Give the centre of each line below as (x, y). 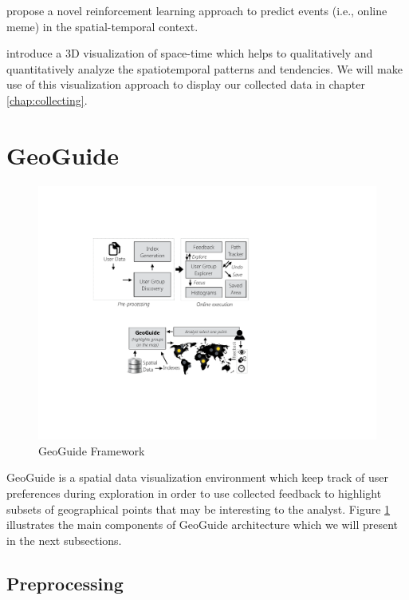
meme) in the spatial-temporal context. (102, 26)
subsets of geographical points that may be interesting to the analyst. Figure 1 (199, 509)
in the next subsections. (64, 540)
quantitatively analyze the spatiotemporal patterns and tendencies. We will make (204, 68)
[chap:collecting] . (47, 99)
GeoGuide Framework (92, 450)
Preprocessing (65, 583)
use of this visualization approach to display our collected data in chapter (186, 84)
